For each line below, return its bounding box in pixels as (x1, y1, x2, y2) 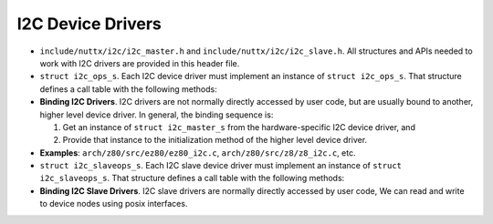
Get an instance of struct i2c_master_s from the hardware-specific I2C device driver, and (62, 121, 415, 132)
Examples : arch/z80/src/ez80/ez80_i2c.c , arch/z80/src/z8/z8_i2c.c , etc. (39, 147, 356, 158)
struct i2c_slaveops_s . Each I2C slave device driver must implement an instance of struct (39, 160, 402, 171)
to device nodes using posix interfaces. (39, 199, 188, 209)
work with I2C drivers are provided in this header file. (39, 57, 240, 68)
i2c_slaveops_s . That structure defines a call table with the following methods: (39, 173, 345, 184)
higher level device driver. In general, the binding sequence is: (39, 109, 274, 120)
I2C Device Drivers (16, 14, 162, 34)
